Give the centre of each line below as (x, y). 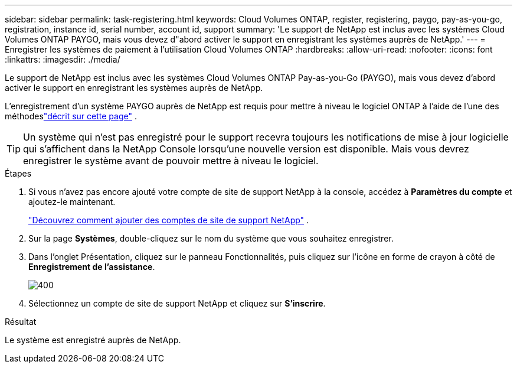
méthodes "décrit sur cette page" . (71, 116)
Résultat (21, 322)
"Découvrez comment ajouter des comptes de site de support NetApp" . (169, 220)
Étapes (18, 173)
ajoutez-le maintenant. (72, 202)
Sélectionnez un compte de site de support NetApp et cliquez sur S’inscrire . (177, 303)
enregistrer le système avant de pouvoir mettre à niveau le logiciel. (171, 161)
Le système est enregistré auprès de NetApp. (93, 340)
